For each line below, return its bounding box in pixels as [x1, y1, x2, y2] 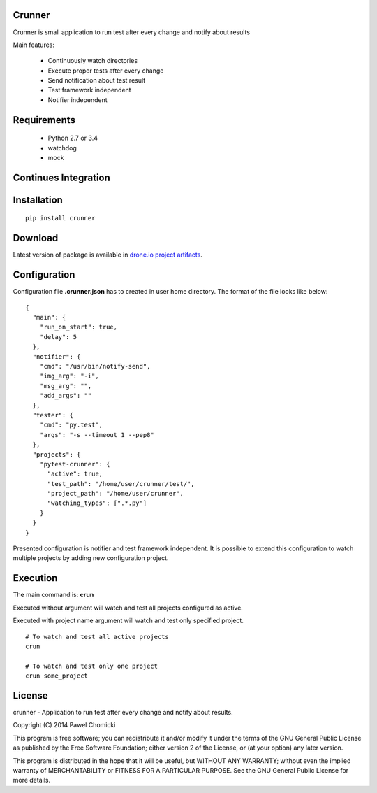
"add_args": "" [39, 392, 92, 400]
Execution [13, 572, 58, 584]
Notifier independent [47, 95, 108, 104]
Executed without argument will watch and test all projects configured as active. [13, 603, 244, 612]
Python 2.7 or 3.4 [47, 134, 98, 143]
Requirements [13, 114, 76, 126]
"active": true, [47, 470, 103, 478]
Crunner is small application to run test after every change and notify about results [13, 28, 251, 36]
